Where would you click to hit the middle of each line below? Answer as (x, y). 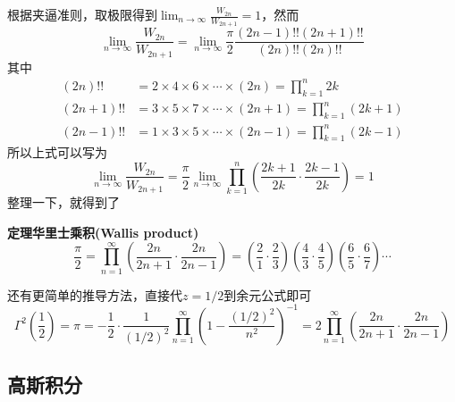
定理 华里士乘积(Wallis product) (103, 232)
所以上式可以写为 (57, 152)
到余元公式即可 (268, 294)
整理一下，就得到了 (63, 202)
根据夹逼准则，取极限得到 (82, 14)
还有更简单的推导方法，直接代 (95, 294)
